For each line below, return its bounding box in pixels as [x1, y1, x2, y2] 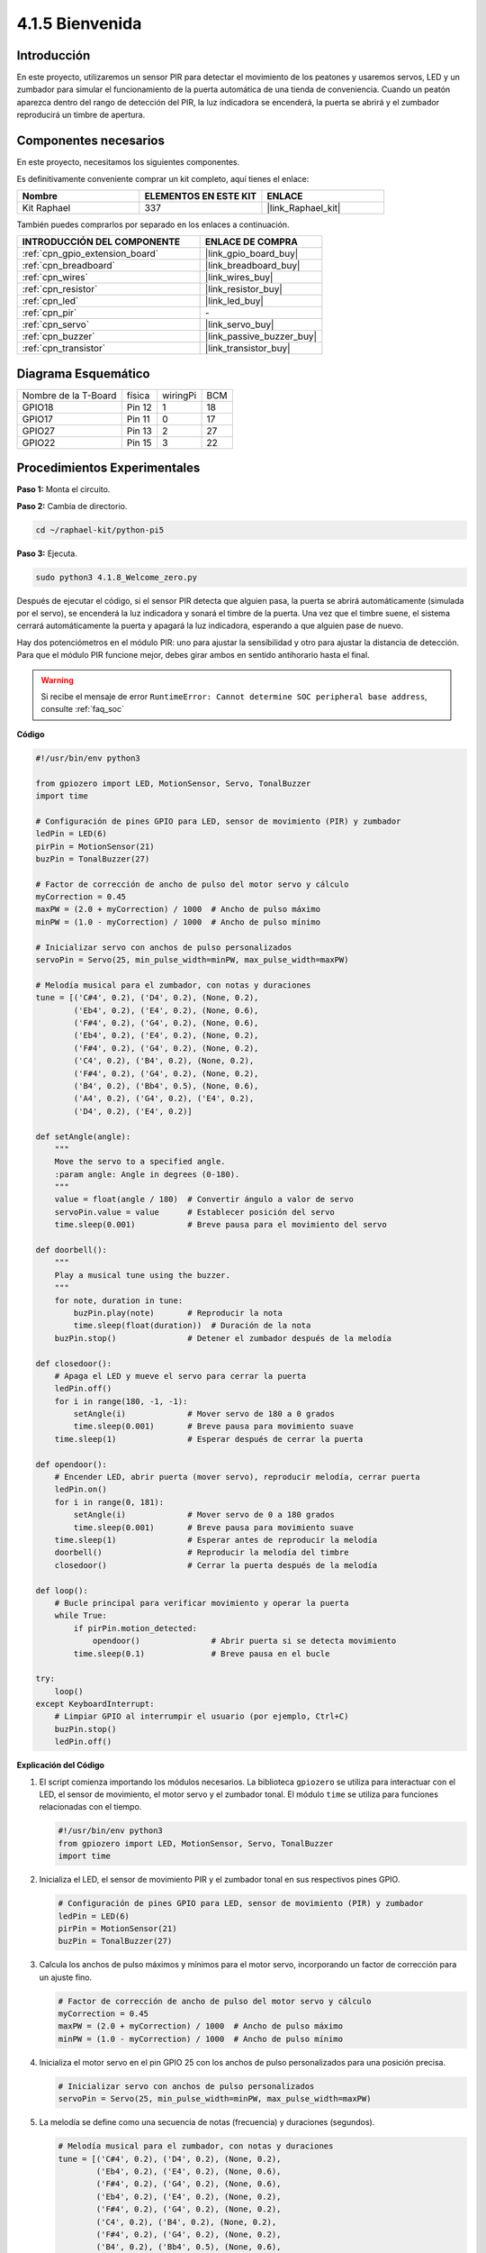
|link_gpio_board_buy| [204, 248, 299, 260]
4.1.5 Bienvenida [16, 14, 142, 33]
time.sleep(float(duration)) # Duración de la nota [73, 1320, 311, 1331]
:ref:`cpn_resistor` [22, 283, 98, 296]
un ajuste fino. [39, 1972, 93, 1983]
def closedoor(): [35, 1358, 112, 1369]
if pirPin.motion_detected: [73, 1623, 198, 1633]
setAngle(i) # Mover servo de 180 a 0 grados [73, 1409, 335, 1419]
